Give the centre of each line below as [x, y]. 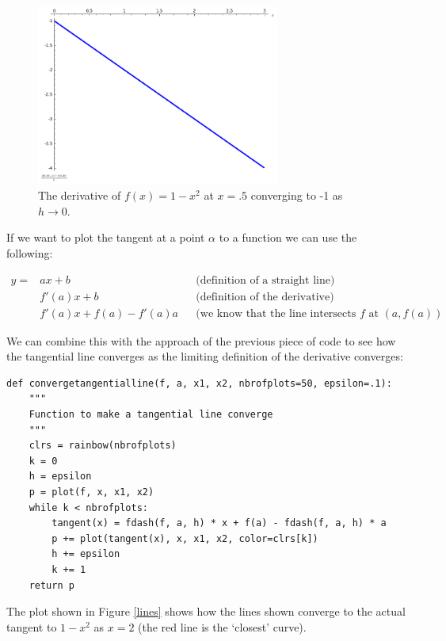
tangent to [32, 626]
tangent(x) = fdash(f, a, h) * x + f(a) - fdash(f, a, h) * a [219, 523]
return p [51, 585]
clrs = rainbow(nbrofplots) [103, 446]
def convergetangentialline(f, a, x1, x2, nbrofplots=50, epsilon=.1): [199, 383]
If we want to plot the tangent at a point [106, 237]
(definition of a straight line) [265, 280]
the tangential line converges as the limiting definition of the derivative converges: [205, 356]
